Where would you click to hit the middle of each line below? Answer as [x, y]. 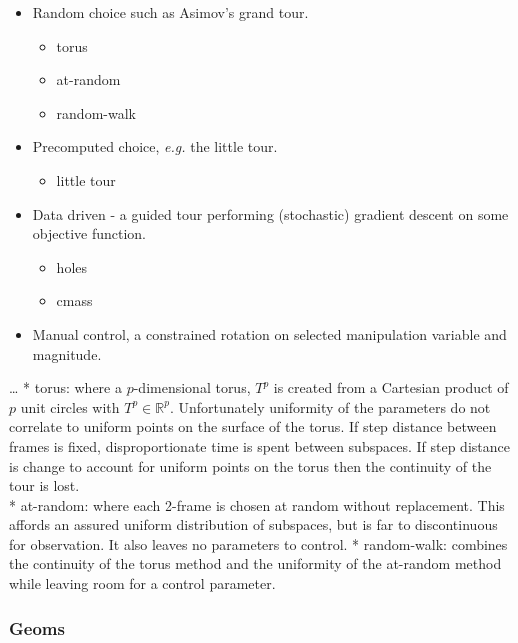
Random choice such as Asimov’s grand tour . [170, 12]
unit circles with [70, 406]
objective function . [89, 233]
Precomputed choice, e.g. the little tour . [155, 146]
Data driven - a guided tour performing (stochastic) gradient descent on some [270, 213]
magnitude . [67, 353]
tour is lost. [44, 485]
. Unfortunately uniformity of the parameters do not [330, 406]
